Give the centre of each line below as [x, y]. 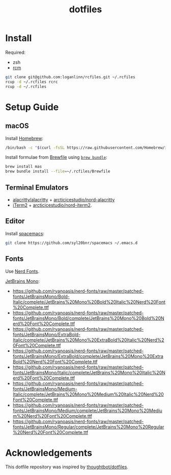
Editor [15, 221]
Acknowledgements [49, 453]
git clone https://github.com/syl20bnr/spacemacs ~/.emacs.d [72, 243]
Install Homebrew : [24, 138]
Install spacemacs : [25, 233]
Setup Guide [32, 107]
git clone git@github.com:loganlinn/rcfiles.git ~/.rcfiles [70, 77]
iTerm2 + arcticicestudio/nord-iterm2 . [52, 205]
